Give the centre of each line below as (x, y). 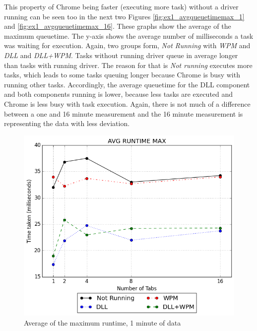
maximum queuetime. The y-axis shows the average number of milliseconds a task (129, 35)
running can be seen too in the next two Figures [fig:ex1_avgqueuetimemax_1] (124, 16)
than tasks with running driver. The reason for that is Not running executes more (128, 65)
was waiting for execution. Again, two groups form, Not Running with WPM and (127, 45)
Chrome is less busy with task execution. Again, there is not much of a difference (127, 103)
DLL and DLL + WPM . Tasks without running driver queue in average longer (121, 55)
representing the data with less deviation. (67, 123)
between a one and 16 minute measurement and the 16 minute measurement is (124, 113)
